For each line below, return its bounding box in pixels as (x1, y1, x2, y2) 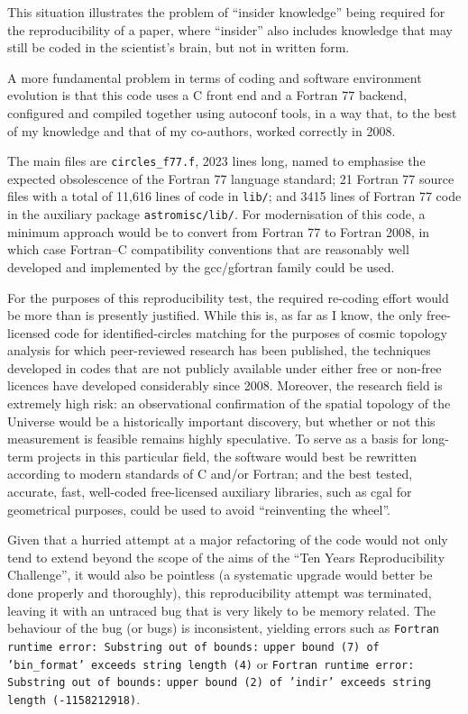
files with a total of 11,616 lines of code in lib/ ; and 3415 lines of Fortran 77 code (7, 187, 462, 206)
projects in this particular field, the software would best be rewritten (37, 446, 418, 465)
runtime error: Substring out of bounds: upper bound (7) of (7, 640, 380, 654)
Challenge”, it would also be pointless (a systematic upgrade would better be (7, 565, 433, 584)
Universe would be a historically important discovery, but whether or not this (7, 411, 436, 430)
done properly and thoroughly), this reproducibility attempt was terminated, (7, 583, 432, 601)
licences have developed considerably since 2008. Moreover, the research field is (7, 376, 443, 395)
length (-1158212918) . (7, 689, 141, 708)
